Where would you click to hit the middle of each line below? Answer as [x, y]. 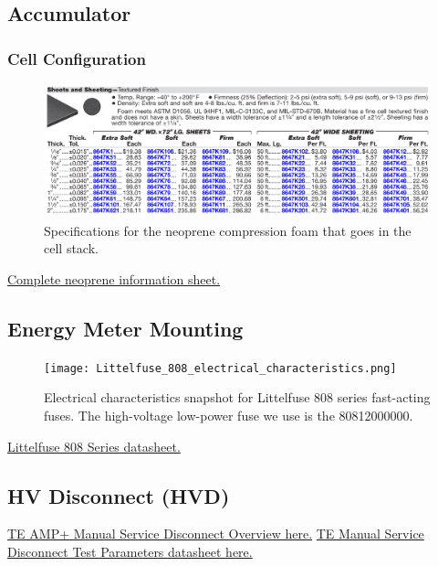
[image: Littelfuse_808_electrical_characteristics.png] [220, 368]
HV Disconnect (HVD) [119, 495]
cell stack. [71, 248]
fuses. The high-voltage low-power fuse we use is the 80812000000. [229, 415]
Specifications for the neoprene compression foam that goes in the [228, 230]
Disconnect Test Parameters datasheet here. [130, 551]
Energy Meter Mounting [125, 328]
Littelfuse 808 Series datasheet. [94, 446]
